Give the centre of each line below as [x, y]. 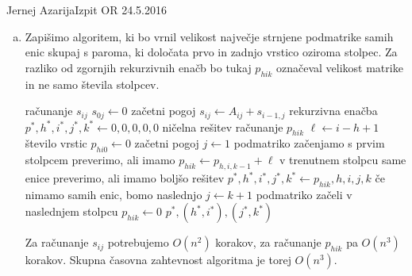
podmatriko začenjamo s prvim [309, 143]
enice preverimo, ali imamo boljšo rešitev [125, 178]
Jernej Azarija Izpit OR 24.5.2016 [87, 10]
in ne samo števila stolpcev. [92, 84]
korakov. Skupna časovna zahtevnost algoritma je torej [158, 260]
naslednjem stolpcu [71, 211]
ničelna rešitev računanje [223, 126]
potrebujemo [138, 242]
